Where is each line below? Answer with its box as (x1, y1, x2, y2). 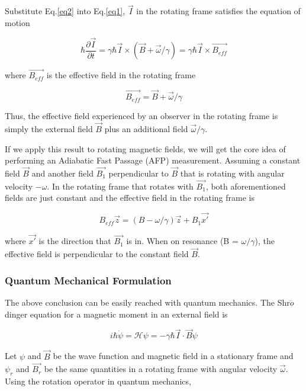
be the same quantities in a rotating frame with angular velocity (44, 363, 278, 375)
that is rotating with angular (180, 166, 285, 179)
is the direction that (38, 235, 111, 247)
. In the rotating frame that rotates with (47, 180, 194, 192)
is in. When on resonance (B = (126, 235, 239, 247)
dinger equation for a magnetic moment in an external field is (5, 307, 228, 320)
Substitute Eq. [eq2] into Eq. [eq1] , (5, 5, 125, 17)
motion (5, 16, 30, 28)
